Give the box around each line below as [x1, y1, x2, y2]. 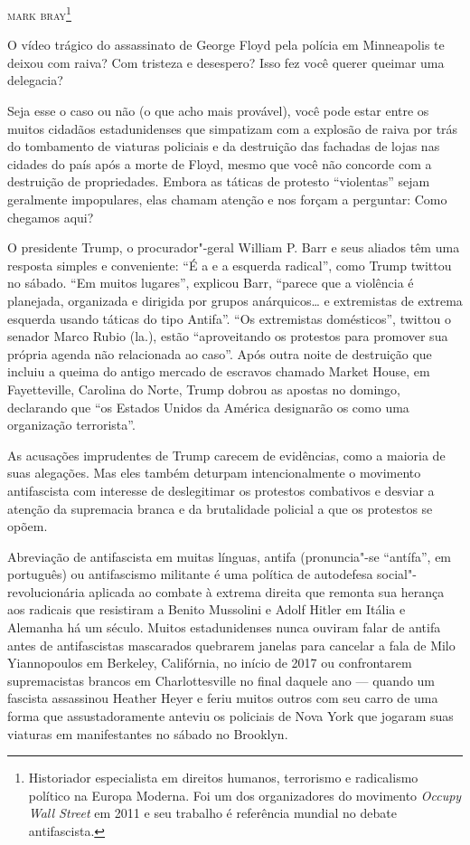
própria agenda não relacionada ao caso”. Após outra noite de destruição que [7, 344, 432, 363]
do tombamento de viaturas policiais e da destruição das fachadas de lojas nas [7, 137, 440, 156]
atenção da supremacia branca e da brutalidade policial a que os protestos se [7, 498, 433, 517]
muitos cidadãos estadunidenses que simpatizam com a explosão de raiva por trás [7, 119, 458, 138]
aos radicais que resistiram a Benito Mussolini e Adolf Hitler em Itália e [7, 600, 406, 619]
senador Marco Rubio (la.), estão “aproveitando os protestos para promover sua [7, 327, 448, 346]
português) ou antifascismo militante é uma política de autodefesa [7, 565, 373, 584]
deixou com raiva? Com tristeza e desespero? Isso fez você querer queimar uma [7, 52, 445, 71]
